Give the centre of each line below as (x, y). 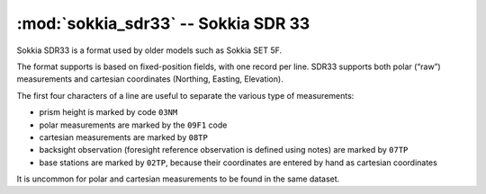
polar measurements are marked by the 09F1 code (133, 125)
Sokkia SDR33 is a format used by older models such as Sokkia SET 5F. (149, 50)
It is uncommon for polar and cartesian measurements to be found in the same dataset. (178, 179)
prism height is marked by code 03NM (108, 112)
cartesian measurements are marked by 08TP (124, 137)
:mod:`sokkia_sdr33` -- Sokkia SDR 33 (163, 23)
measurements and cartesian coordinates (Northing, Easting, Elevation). (150, 79)
